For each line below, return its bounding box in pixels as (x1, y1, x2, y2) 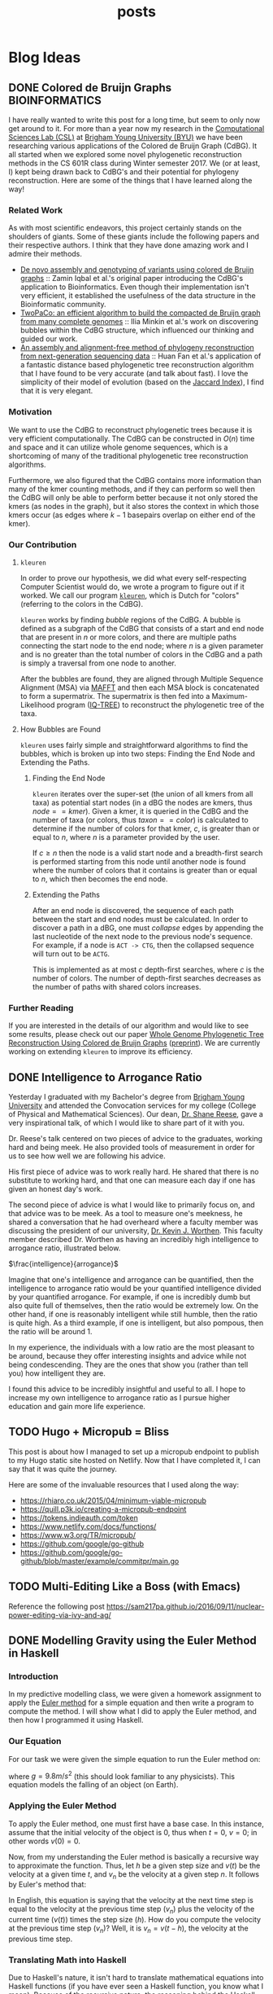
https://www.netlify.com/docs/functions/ (19, 1522, 157, 1531)
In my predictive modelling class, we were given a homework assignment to (8, 1689, 262, 1699)
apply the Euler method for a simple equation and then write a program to (8, 1698, 254, 1708)
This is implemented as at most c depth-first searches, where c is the (32, 964, 265, 974)
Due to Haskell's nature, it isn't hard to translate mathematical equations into (8, 1973, 264, 1983)
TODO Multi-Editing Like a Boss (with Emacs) (8, 1579, 241, 1594)
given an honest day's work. (8, 1184, 103, 1193)
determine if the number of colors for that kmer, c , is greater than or (32, 824, 260, 833)
